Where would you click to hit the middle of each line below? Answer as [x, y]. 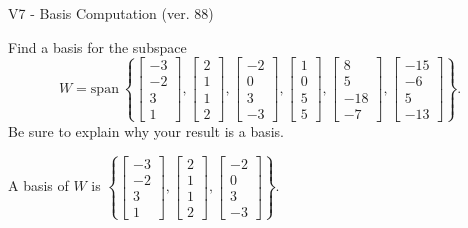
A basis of [38, 185]
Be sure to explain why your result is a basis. [146, 130]
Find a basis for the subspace [97, 46]
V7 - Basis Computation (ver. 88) [111, 13]
